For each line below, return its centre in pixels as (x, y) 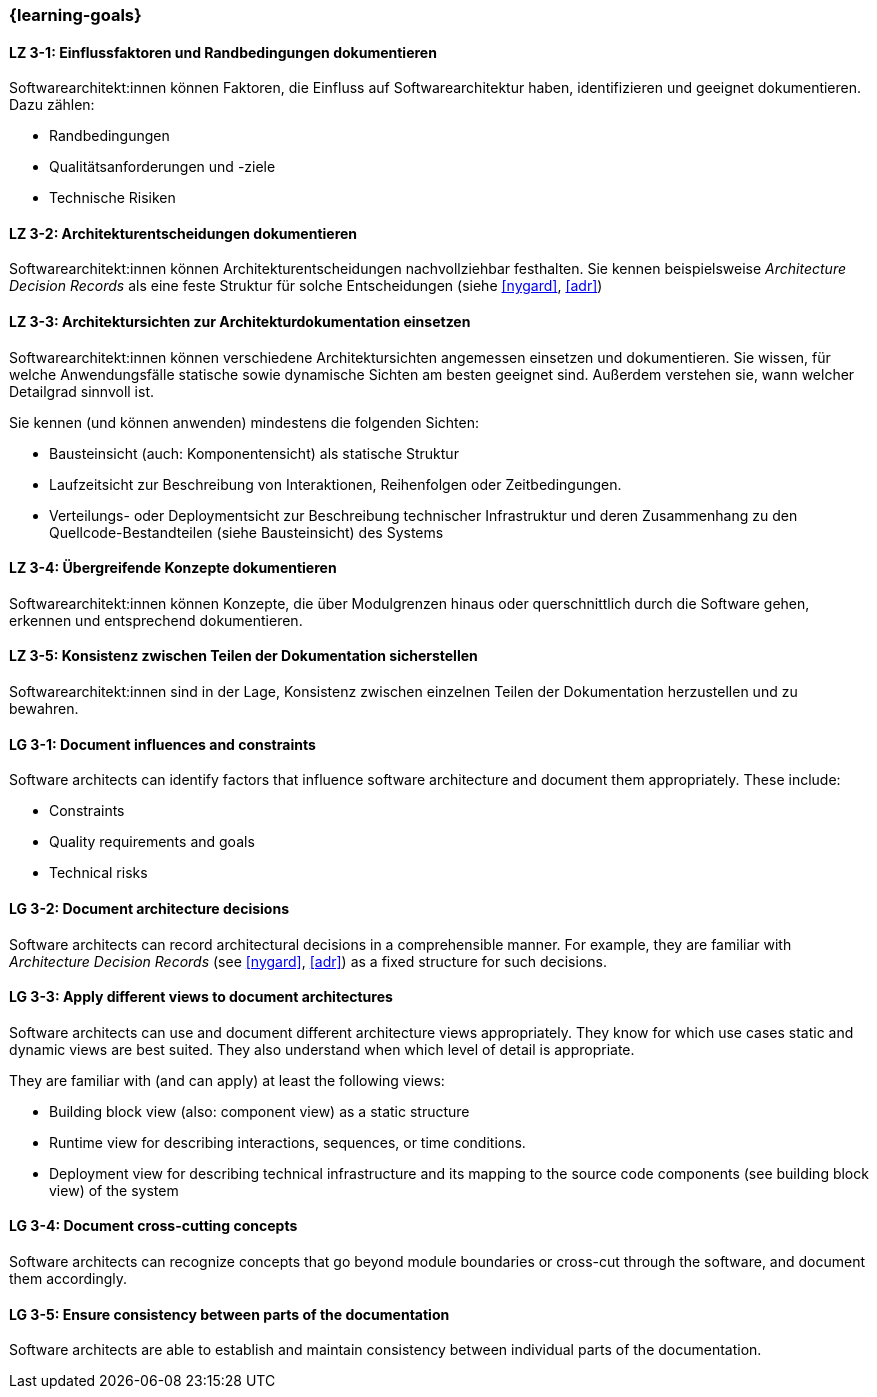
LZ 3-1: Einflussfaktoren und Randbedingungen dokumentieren (223, 52)
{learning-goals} (75, 15)
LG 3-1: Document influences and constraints (162, 744)
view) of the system (114, 1190)
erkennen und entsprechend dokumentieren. (156, 620)
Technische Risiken (112, 198)
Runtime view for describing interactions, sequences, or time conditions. (287, 1142)
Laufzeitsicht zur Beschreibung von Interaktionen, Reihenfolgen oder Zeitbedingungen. (335, 484)
